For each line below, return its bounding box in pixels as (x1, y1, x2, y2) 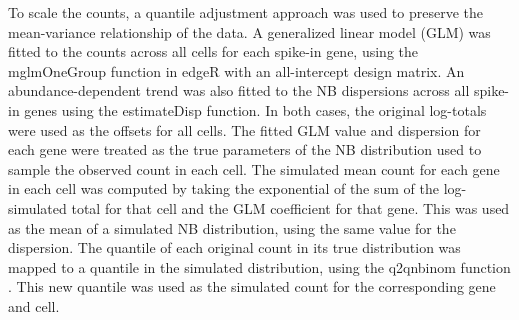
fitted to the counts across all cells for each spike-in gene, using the (8, 41, 418, 62)
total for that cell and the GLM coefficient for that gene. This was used (71, 197, 510, 218)
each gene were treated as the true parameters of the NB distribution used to (8, 139, 482, 160)
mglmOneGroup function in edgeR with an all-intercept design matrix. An (8, 60, 465, 81)
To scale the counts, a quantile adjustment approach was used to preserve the (8, 2, 483, 22)
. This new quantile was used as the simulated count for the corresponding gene (8, 276, 496, 297)
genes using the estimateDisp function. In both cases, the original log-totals (24, 99, 487, 120)
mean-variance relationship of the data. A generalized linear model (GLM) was (8, 21, 491, 42)
